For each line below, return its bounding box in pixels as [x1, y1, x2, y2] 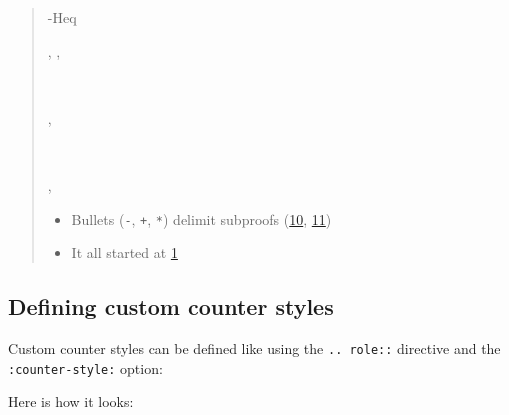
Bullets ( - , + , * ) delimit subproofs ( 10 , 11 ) [71, 208, 332, 229]
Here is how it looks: [8, 391, 134, 412]
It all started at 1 [71, 242, 178, 263]
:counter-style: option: [8, 357, 163, 378]
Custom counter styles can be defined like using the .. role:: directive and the [8, 338, 501, 359]
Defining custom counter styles [8, 291, 334, 322]
